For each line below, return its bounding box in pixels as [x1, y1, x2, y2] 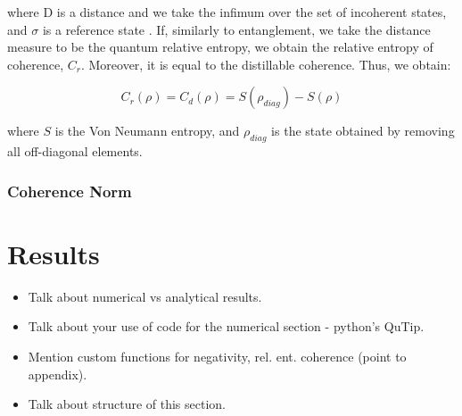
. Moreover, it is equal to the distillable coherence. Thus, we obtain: [80, 54, 451, 73]
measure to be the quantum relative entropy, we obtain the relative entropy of [7, 37, 433, 56]
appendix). [28, 364, 87, 383]
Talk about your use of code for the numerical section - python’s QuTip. [28, 317, 425, 336]
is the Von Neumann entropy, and [54, 121, 240, 140]
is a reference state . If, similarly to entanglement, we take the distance [42, 20, 431, 38]
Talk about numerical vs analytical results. [28, 287, 262, 305]
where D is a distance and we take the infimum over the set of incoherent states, [7, 3, 447, 21]
